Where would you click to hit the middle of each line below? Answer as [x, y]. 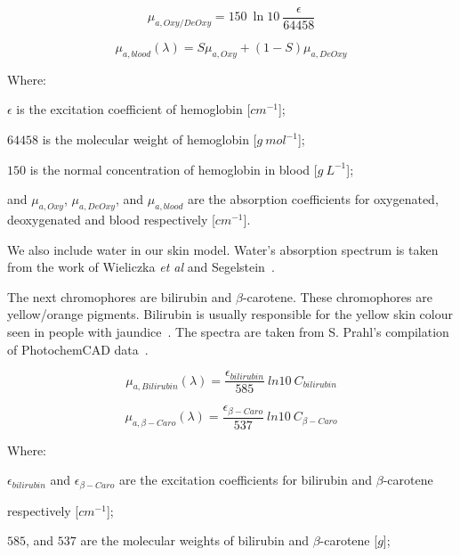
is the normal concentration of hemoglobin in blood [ [174, 169]
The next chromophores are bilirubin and [120, 296]
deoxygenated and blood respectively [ [111, 220]
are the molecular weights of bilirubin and [194, 540]
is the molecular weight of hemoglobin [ [149, 139]
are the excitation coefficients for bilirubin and [246, 480]
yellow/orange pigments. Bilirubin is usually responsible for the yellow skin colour [230, 314]
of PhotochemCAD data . [78, 349]
